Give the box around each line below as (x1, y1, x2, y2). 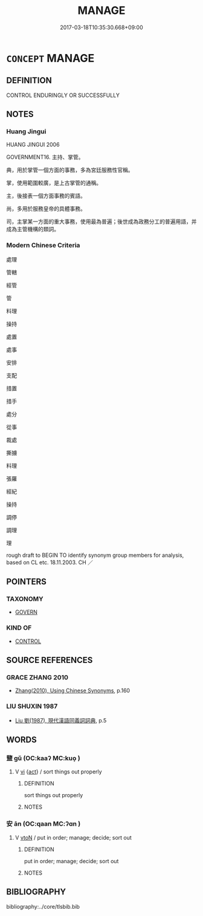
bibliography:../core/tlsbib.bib (6, 903, 80, 910)
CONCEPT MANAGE (6, 51, 95, 65)
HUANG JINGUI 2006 (6, 141, 60, 149)
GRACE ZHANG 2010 (6, 673, 68, 682)
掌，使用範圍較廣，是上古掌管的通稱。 (6, 180, 101, 187)
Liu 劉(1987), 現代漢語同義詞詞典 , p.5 (14, 716, 107, 724)
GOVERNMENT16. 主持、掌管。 (6, 153, 84, 161)
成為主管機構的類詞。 (6, 226, 59, 233)
